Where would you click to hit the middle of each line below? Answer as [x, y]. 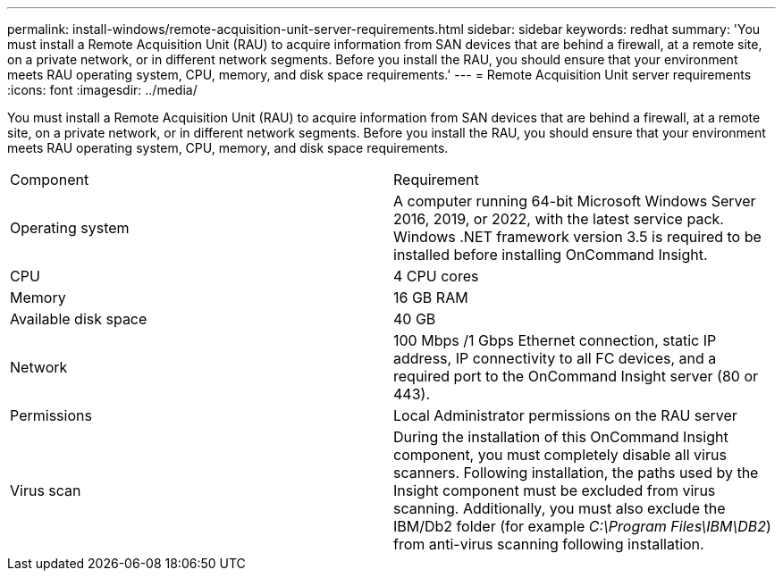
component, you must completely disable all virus [560, 455]
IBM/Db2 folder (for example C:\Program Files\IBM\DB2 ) [582, 526]
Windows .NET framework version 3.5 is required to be [577, 237]
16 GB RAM [431, 297]
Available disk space [79, 319]
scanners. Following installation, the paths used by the [576, 473]
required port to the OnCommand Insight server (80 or [576, 376]
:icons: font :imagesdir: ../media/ [102, 90]
